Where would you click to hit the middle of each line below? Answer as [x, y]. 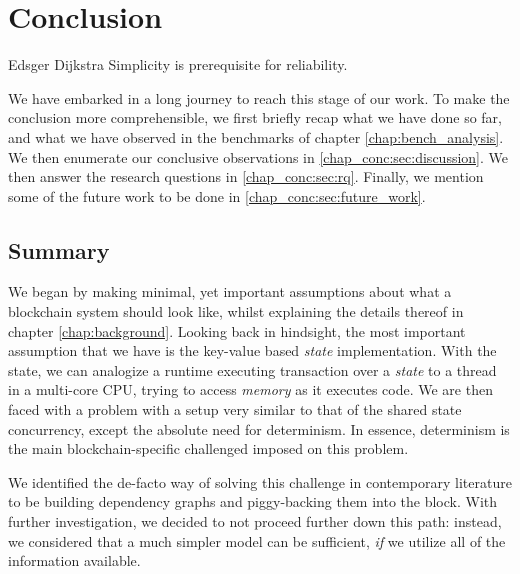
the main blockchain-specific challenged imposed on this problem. [208, 448]
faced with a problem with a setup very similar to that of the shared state [235, 409]
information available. [74, 560]
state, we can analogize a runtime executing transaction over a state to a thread [252, 369]
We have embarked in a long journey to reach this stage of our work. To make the [259, 97]
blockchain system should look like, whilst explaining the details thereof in [236, 311]
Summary [59, 249]
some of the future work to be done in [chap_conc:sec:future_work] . [217, 195]
